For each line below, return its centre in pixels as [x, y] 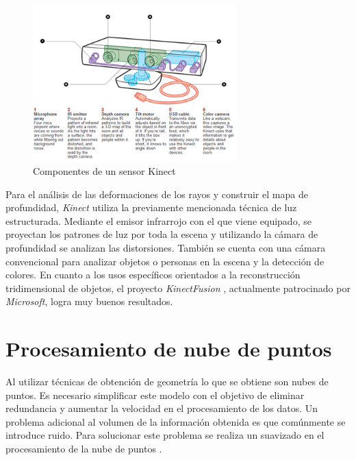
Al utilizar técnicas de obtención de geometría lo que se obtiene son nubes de [167, 382]
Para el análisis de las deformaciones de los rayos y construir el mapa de [157, 194]
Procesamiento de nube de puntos [169, 349]
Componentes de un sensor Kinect [104, 170]
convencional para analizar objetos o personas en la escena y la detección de [165, 261]
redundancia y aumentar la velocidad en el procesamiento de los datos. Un [162, 408]
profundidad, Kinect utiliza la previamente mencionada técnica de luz [151, 207]
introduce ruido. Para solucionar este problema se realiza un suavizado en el [165, 435]
